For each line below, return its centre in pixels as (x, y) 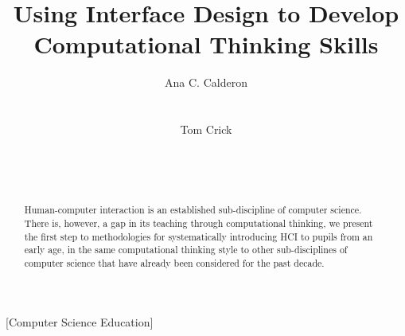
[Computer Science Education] (80, 321)
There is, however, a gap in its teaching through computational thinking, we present (199, 223)
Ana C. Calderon (206, 82)
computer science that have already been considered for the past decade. (174, 262)
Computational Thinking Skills (206, 44)
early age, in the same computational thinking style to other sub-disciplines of (186, 250)
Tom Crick (206, 129)
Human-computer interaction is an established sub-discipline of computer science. (193, 210)
